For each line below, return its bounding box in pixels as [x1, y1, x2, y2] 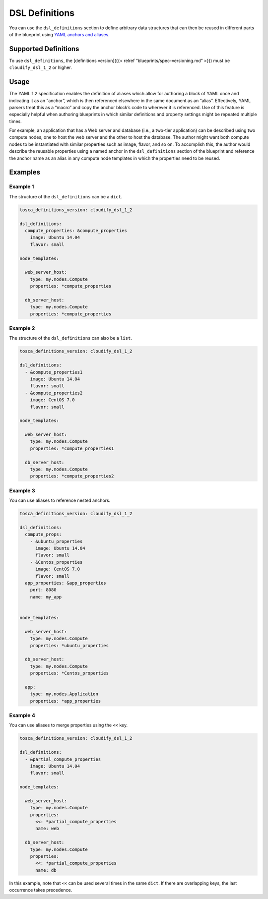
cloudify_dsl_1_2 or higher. [9, 64, 72, 70]
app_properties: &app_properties [25, 580, 106, 586]
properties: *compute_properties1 [30, 445, 114, 451]
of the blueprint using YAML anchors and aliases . [9, 31, 110, 37]
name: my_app [30, 594, 62, 599]
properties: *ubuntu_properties [30, 643, 109, 648]
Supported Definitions [9, 45, 79, 53]
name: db [35, 867, 57, 873]
